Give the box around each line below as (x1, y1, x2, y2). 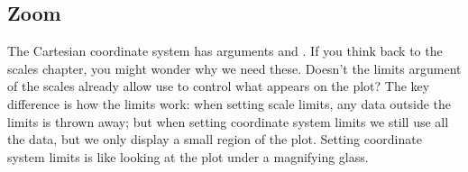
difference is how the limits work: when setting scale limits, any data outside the (7, 94, 452, 113)
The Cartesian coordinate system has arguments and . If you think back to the (7, 41, 443, 60)
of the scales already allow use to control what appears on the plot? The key (7, 77, 430, 95)
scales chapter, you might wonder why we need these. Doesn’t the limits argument (7, 59, 462, 77)
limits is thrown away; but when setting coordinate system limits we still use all (7, 112, 449, 131)
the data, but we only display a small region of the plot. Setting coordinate (7, 130, 422, 149)
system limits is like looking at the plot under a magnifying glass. (7, 147, 369, 166)
